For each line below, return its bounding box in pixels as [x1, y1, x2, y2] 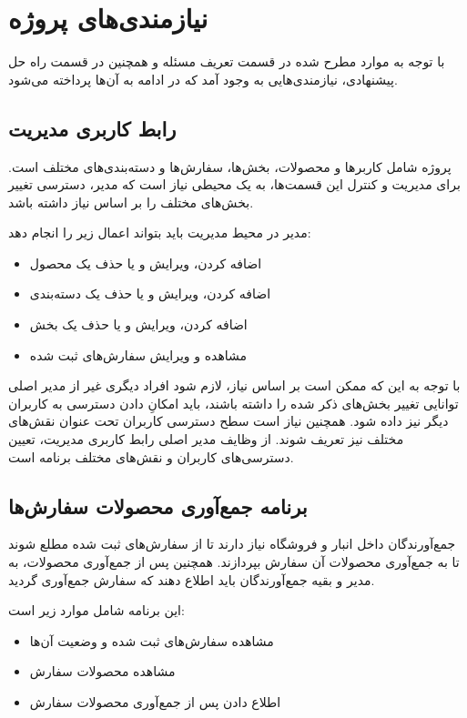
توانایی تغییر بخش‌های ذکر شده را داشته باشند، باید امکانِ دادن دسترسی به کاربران [8, 393, 459, 412]
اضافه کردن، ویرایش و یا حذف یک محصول [29, 253, 262, 272]
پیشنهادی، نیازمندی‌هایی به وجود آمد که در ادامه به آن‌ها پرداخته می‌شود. [8, 69, 398, 88]
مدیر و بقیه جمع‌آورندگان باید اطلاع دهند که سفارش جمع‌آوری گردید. [8, 570, 375, 589]
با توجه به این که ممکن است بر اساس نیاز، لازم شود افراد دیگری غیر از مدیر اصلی [8, 376, 461, 395]
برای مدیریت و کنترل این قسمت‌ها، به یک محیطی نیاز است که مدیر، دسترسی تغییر [8, 175, 461, 194]
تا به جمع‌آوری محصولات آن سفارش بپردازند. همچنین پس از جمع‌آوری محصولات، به [8, 552, 460, 571]
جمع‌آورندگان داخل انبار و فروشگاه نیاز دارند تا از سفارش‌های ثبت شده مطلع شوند [8, 534, 456, 553]
